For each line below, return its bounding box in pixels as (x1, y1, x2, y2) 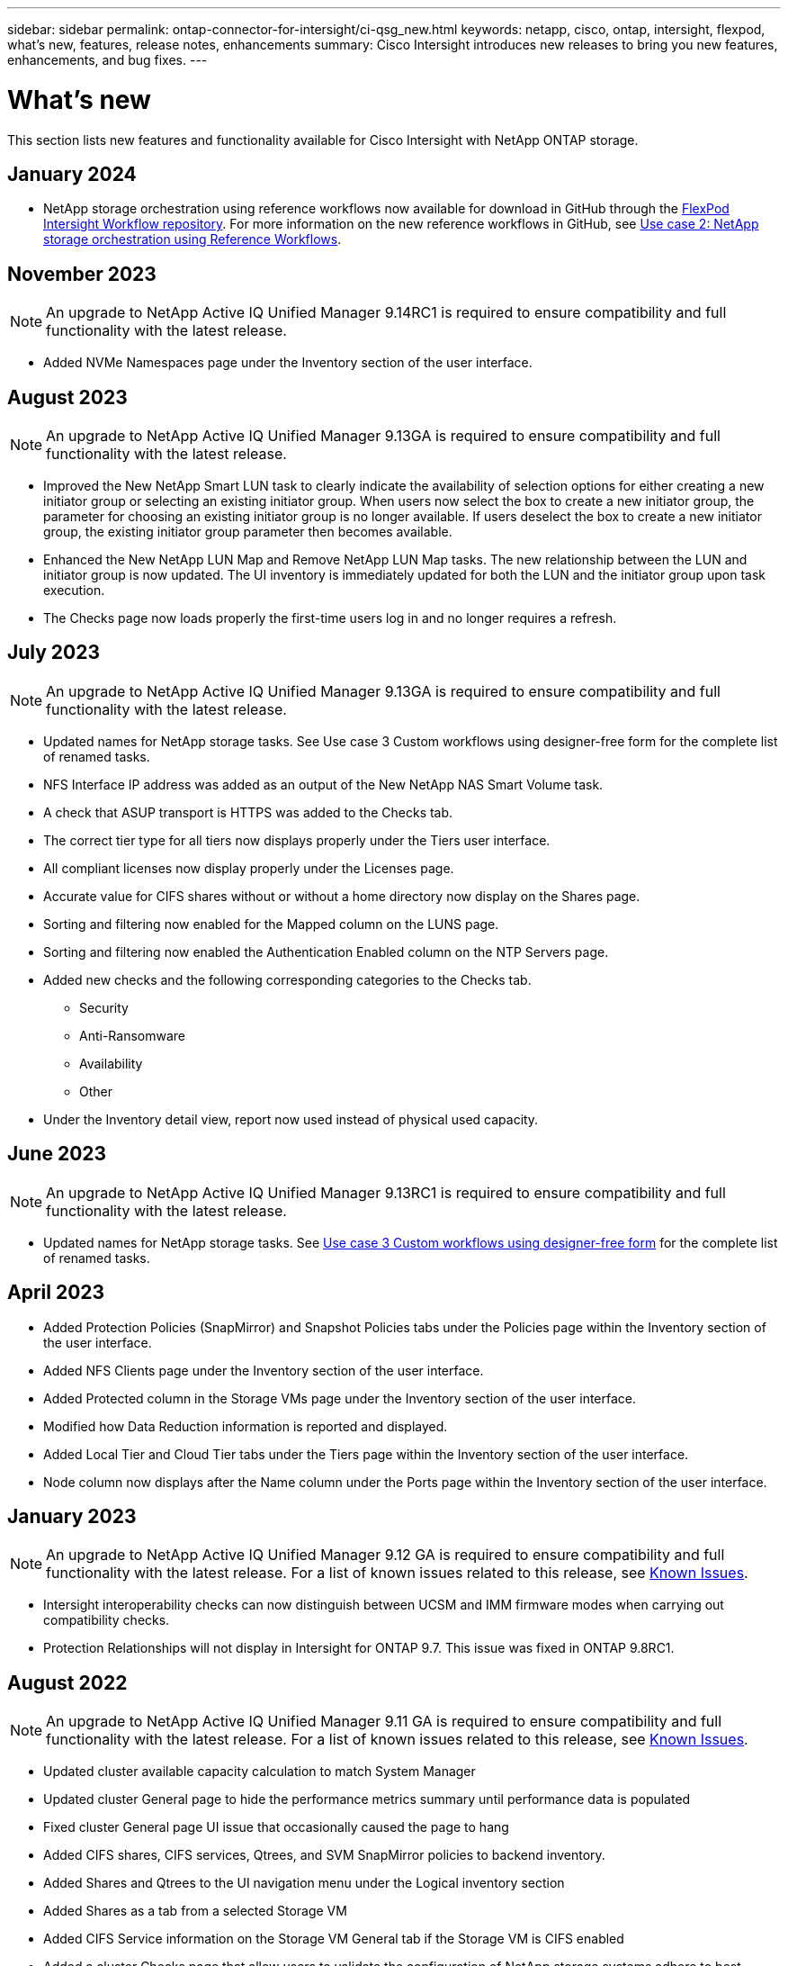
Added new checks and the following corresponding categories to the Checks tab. (43, 971, 532, 988)
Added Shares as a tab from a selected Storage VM (43, 1903, 347, 1919)
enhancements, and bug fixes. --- (7, 52, 208, 68)
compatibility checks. (43, 1612, 170, 1628)
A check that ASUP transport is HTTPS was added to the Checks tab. (43, 804, 453, 820)
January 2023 (7, 1504, 137, 1528)
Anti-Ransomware (79, 1027, 185, 1043)
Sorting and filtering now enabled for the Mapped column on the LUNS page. (43, 915, 499, 932)
